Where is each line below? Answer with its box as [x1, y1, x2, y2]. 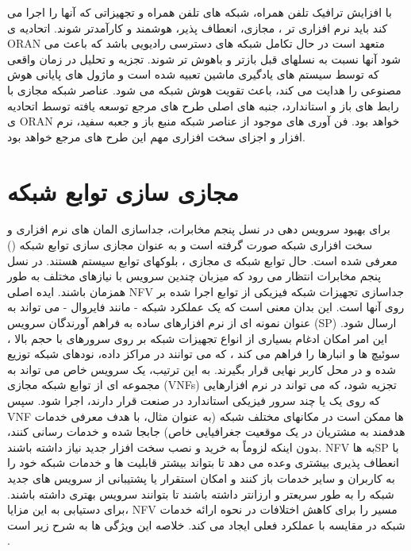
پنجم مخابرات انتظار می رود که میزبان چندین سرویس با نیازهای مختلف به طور [7, 268, 382, 284]
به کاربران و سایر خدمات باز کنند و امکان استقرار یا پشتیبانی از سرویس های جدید [7, 469, 395, 486]
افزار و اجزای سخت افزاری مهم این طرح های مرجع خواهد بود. [7, 128, 305, 144]
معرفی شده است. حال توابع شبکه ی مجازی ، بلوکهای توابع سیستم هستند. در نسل [7, 252, 398, 268]
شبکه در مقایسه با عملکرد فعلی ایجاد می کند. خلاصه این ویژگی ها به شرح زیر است [7, 516, 405, 533]
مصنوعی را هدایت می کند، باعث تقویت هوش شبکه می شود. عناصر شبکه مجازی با [7, 81, 401, 98]
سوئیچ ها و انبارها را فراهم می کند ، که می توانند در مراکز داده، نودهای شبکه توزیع [7, 345, 400, 362]
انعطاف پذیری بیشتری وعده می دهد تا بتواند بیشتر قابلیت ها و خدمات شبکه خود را [7, 454, 399, 471]
